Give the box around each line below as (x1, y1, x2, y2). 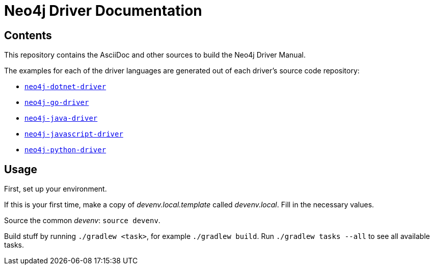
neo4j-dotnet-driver (24, 83, 106, 91)
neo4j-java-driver (24, 114, 98, 123)
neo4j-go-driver (24, 98, 89, 107)
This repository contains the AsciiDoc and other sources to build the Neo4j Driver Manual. (4, 50, 306, 60)
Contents (4, 29, 52, 42)
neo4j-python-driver (24, 146, 106, 154)
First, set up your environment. (4, 184, 107, 194)
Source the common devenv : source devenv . (4, 216, 160, 225)
